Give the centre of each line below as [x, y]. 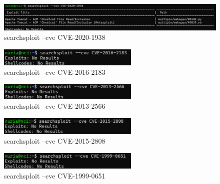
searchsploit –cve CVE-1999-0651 [55, 175]
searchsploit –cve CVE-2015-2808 [55, 141]
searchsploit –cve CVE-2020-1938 [55, 37]
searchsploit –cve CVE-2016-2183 [55, 72]
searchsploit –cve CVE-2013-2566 [55, 106]
